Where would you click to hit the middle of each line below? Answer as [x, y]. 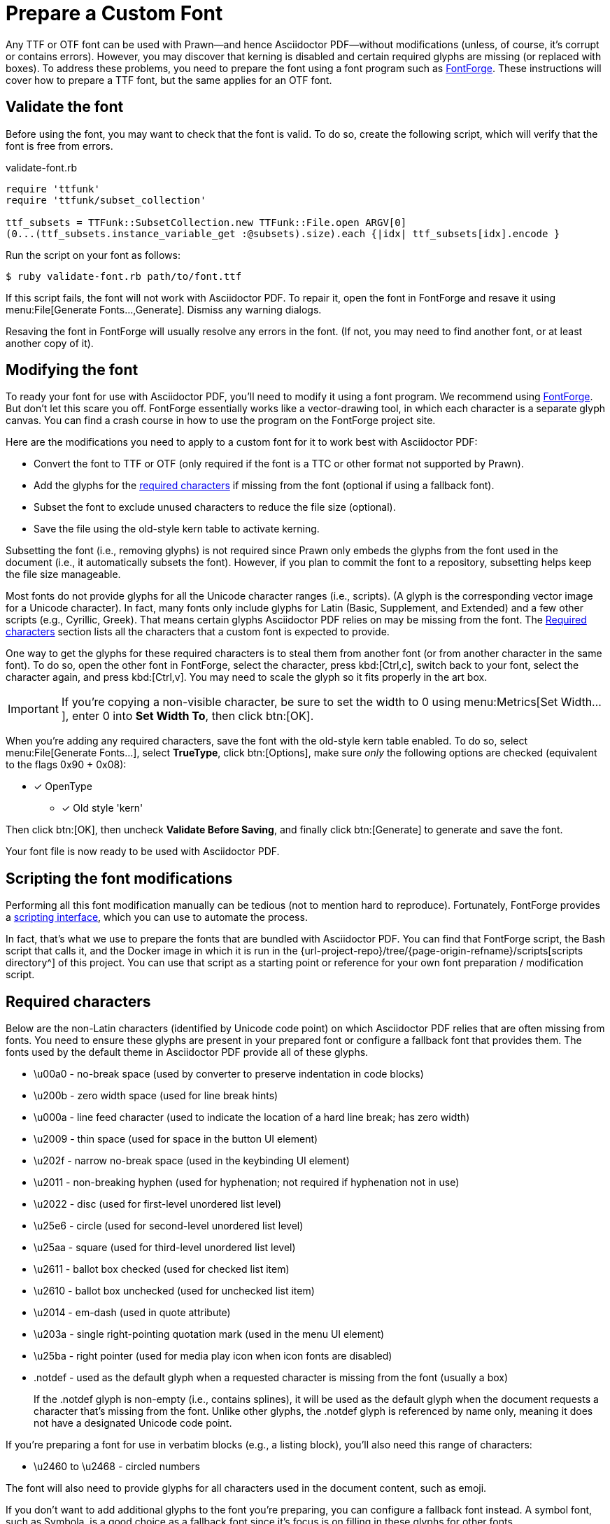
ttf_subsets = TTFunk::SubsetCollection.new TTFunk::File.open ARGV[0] [206, 222]
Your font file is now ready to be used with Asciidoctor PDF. [143, 852]
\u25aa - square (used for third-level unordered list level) [165, 1248]
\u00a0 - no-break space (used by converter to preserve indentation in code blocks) [229, 1074]
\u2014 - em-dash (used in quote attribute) [132, 1313]
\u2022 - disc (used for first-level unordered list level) [158, 1204]
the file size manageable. [63, 574]
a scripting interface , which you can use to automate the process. [157, 917]
